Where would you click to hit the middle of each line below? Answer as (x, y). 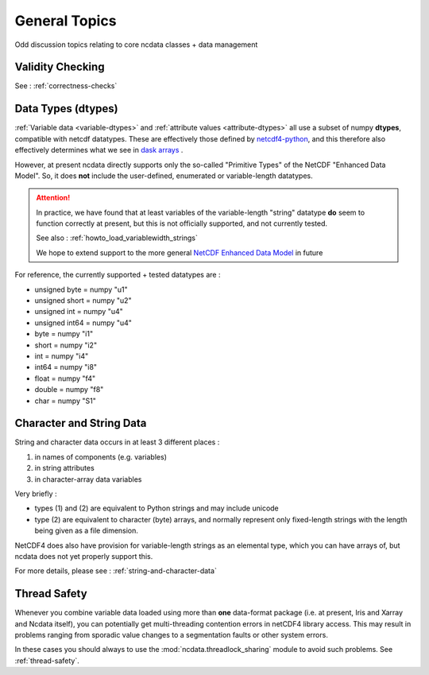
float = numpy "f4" (65, 378)
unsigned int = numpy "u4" (79, 312)
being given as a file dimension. (87, 531)
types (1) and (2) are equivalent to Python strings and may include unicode (157, 508)
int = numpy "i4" (62, 356)
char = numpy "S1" (66, 401)
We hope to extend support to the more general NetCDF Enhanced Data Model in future (180, 252)
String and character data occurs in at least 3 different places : (117, 442)
